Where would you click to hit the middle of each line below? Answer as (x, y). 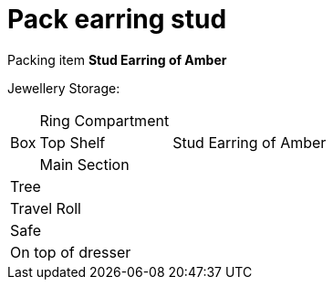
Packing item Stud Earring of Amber (117, 59)
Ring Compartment (104, 120)
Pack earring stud (117, 19)
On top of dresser (71, 252)
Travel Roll (46, 208)
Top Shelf (73, 142)
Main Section (84, 164)
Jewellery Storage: (64, 88)
